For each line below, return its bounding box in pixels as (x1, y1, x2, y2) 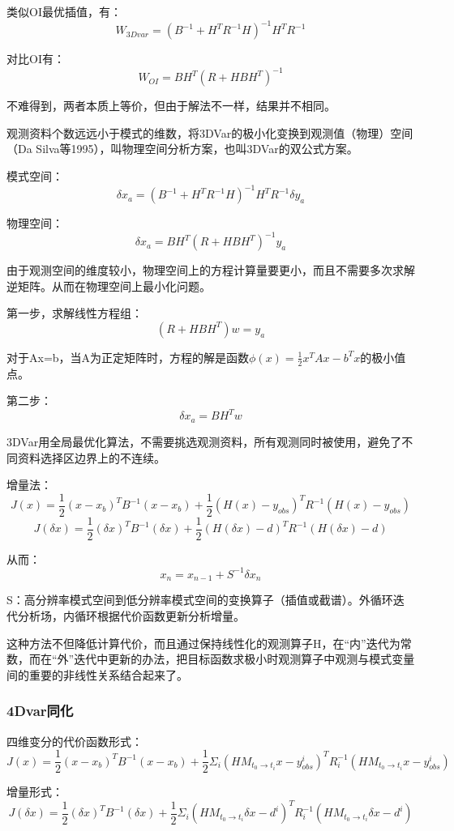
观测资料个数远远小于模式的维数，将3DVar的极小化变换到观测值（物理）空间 (6, 124, 413, 141)
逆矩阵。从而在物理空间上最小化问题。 (6, 277, 211, 294)
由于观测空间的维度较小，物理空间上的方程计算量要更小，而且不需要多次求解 (6, 262, 415, 279)
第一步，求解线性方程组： (6, 305, 143, 322)
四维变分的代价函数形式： (6, 732, 143, 749)
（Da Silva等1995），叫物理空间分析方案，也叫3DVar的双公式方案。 (6, 140, 358, 157)
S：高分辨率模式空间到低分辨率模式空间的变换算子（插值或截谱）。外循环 (6, 591, 393, 608)
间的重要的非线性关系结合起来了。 (6, 666, 188, 683)
